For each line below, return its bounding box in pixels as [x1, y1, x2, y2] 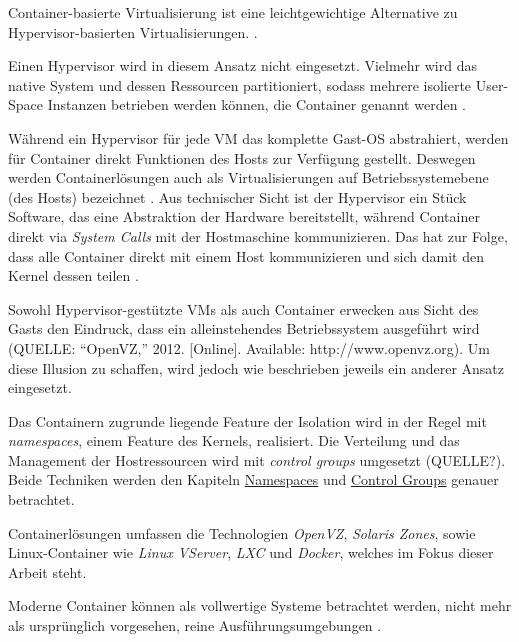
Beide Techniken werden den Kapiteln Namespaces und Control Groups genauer [8, 469, 499, 490]
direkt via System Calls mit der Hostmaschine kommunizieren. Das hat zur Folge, [8, 225, 508, 246]
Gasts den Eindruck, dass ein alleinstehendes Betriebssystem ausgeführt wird [8, 318, 480, 339]
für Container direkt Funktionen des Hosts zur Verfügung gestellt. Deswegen [8, 147, 476, 168]
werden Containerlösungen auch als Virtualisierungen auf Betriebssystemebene [8, 167, 489, 188]
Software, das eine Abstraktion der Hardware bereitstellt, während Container [8, 206, 480, 227]
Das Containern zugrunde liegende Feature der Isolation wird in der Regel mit [8, 410, 487, 431]
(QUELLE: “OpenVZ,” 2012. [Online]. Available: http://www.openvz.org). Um [8, 337, 490, 358]
